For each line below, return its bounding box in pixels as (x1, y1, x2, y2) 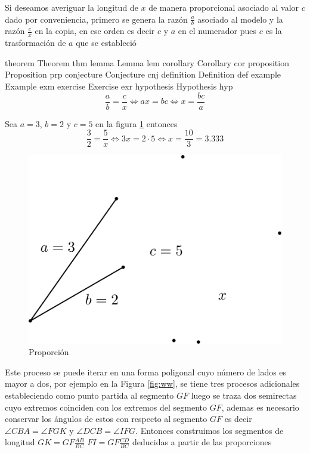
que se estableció (76, 36, 137, 49)
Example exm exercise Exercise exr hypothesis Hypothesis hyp (5, 80, 233, 93)
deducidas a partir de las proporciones (132, 436, 272, 448)
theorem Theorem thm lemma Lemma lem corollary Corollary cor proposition (5, 56, 289, 69)
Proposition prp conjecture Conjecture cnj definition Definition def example (5, 68, 281, 81)
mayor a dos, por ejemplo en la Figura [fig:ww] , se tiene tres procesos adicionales (5, 377, 300, 390)
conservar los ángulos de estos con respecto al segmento (5, 412, 207, 425)
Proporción (29, 346, 69, 358)
